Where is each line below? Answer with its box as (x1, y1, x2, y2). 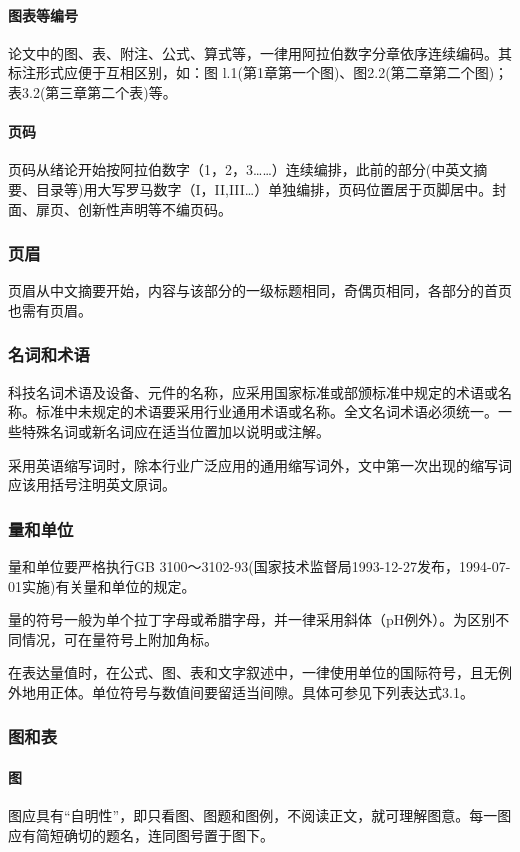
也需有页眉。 (8, 299, 92, 320)
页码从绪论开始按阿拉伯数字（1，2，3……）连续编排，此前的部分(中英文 (8, 159, 474, 180)
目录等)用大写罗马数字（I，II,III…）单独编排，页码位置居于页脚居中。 (35, 178, 493, 199)
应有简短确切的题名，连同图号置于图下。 (8, 824, 274, 845)
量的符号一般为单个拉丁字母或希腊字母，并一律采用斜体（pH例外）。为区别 (8, 609, 496, 630)
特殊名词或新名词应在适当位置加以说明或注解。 (21, 420, 330, 441)
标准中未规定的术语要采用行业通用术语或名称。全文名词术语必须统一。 (35, 401, 498, 422)
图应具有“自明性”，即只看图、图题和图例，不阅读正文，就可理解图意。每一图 (8, 805, 512, 826)
